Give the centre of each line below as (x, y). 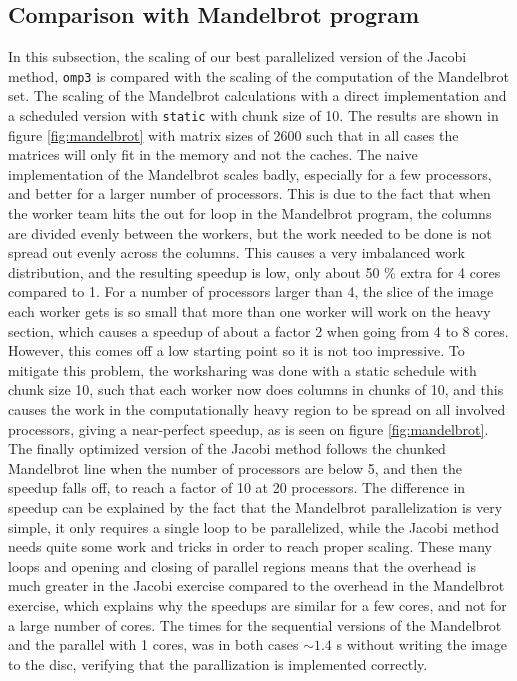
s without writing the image (421, 644)
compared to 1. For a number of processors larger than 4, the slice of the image (251, 291)
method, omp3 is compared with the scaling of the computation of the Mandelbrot (259, 75)
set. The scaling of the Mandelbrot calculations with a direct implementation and (257, 95)
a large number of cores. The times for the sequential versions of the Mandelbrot (255, 624)
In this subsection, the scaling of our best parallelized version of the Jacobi (237, 56)
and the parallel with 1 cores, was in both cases (153, 644)
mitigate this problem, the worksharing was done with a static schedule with (242, 369)
